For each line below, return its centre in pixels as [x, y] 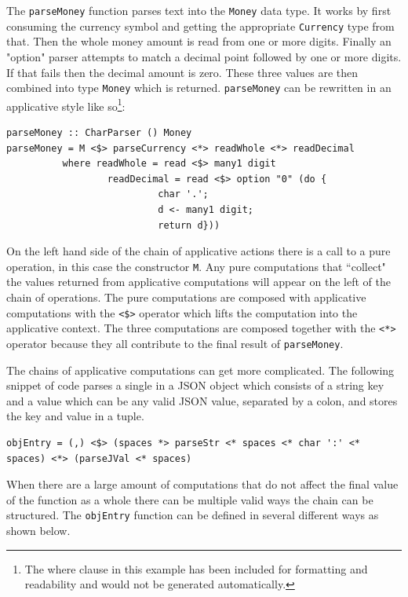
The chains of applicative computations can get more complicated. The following [200, 370]
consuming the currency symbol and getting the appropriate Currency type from [200, 26]
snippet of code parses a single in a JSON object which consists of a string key [195, 385]
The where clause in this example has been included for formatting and [196, 568]
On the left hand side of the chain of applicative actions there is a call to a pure [199, 251]
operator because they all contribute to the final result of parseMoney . [175, 343]
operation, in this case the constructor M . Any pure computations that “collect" [196, 266]
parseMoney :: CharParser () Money [99, 133]
